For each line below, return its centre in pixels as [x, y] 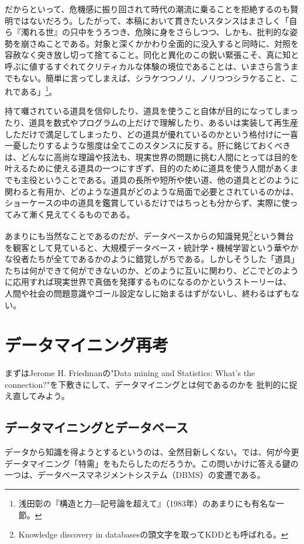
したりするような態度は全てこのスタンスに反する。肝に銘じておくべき [156, 145]
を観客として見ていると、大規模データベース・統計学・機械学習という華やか [152, 247]
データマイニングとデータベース [96, 427]
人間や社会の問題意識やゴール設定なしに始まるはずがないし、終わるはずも [148, 293]
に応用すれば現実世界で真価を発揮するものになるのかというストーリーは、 [148, 282]
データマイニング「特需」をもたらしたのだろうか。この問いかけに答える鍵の [152, 463]
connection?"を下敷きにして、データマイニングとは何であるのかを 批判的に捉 [151, 384]
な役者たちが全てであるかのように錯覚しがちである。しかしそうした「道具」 [152, 259]
